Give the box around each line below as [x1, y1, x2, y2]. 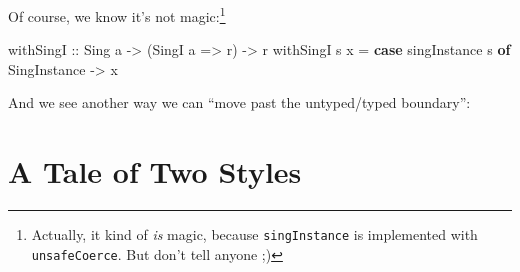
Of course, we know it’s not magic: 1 [8, 3, 226, 26]
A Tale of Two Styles [8, 151, 302, 192]
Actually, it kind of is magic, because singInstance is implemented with [31, 224, 478, 245]
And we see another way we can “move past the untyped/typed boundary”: [8, 92, 471, 113]
